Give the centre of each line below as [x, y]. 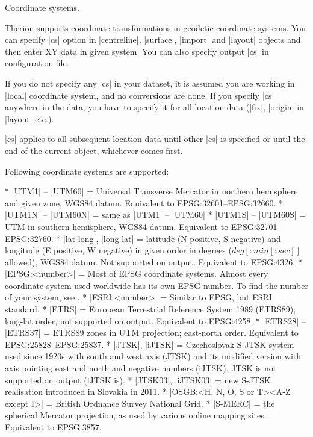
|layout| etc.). [29, 118]
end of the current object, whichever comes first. [94, 150]
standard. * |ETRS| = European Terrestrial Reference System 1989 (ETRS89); [150, 309]
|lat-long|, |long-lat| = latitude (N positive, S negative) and [172, 238]
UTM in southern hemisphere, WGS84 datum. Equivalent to [117, 226]
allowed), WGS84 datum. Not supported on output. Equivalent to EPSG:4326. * [153, 262]
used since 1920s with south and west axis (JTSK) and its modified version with [153, 356]
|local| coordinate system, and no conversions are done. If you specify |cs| [140, 95]
